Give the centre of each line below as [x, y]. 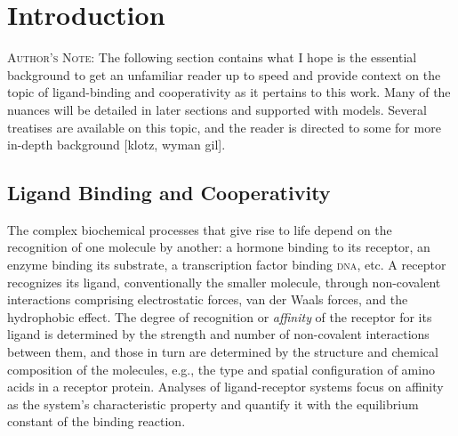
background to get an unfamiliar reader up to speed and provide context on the [224, 74]
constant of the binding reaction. [96, 421]
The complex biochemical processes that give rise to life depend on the [200, 229]
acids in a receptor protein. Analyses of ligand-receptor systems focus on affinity [225, 387]
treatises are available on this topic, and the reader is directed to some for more [224, 127]
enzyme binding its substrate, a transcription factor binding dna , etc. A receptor [227, 265]
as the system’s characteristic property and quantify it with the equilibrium [213, 404]
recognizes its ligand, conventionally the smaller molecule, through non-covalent [224, 282]
